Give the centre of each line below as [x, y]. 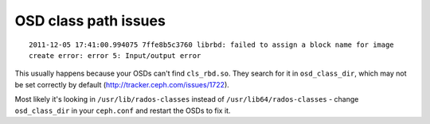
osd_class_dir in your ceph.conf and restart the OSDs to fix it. [123, 110]
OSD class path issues [90, 21]
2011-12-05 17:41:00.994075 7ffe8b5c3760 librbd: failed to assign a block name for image [211, 45]
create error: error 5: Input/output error [115, 55]
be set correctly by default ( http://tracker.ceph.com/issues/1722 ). [122, 84]
